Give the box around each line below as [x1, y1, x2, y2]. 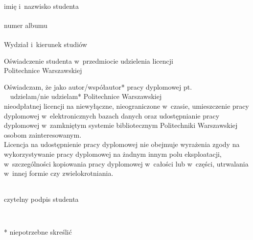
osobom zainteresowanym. [4, 129, 82, 140]
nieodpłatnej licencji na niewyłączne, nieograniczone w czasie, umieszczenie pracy [4, 100, 249, 111]
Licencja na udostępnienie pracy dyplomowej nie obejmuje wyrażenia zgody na [4, 139, 240, 149]
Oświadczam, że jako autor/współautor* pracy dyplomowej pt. [4, 81, 192, 92]
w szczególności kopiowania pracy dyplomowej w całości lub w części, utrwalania [4, 158, 249, 168]
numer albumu [4, 20, 47, 30]
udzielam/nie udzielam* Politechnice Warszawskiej [10, 91, 162, 101]
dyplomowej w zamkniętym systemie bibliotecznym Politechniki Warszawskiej [4, 120, 238, 130]
